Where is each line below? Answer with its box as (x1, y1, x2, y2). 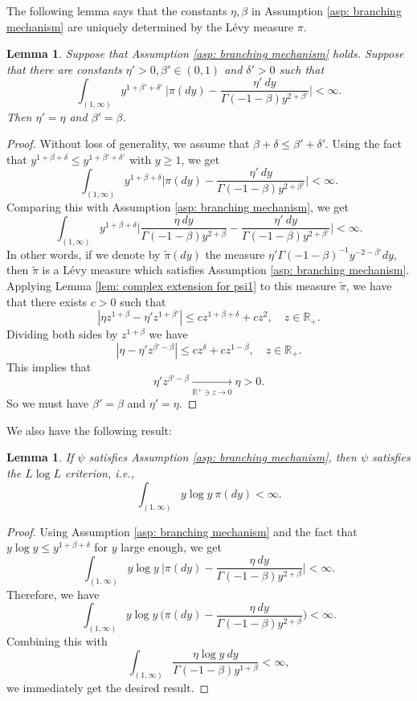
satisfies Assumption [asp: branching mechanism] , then (88, 449, 357, 465)
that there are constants (6, 60, 122, 77)
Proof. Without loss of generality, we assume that (6, 135, 250, 152)
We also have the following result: (6, 421, 172, 438)
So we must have (6, 395, 89, 412)
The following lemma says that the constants (6, 2, 227, 18)
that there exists (6, 293, 88, 310)
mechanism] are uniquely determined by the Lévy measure (6, 18, 294, 35)
